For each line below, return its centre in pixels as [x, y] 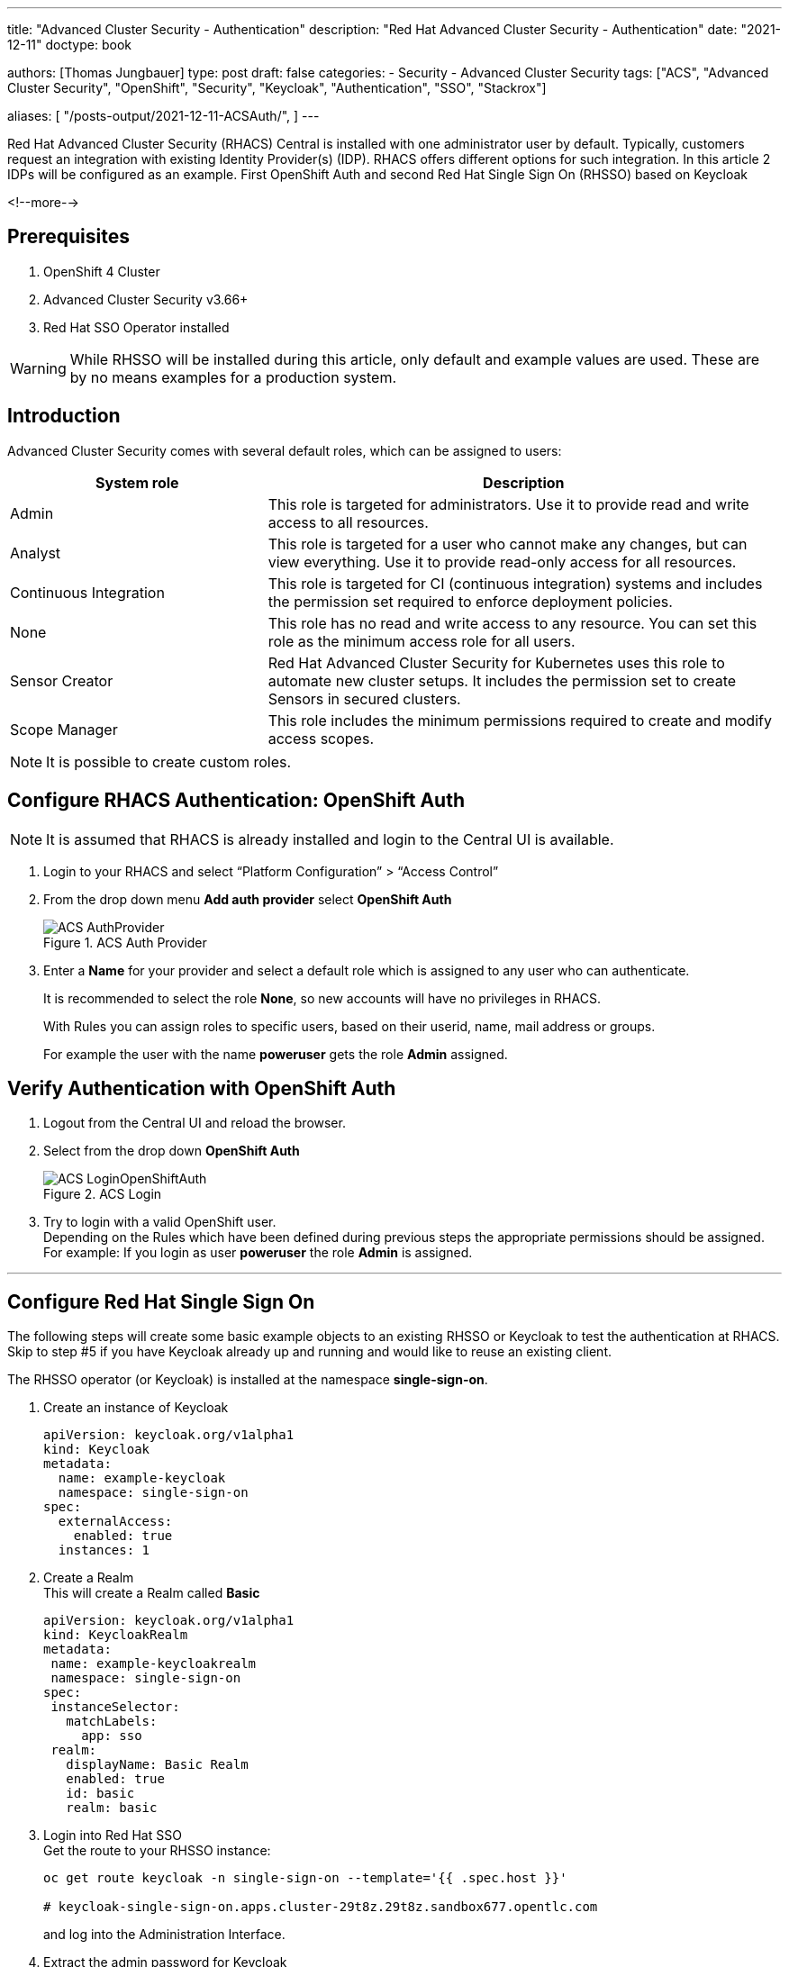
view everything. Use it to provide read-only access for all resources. [502, 562]
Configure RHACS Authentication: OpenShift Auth [236, 801]
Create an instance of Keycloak [136, 1408]
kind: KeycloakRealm [116, 1635]
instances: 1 [104, 1550]
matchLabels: [112, 1722]
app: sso [112, 1736]
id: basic [100, 1794]
